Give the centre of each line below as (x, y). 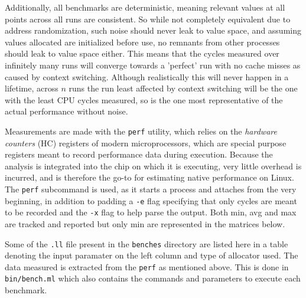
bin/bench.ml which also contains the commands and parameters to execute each (153, 278)
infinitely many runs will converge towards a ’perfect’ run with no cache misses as (153, 65)
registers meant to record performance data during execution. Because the (139, 154)
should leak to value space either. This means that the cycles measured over (142, 53)
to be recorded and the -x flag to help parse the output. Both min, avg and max (151, 212)
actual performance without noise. (66, 111)
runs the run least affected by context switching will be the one (183, 88)
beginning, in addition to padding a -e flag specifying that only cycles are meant (151, 200)
